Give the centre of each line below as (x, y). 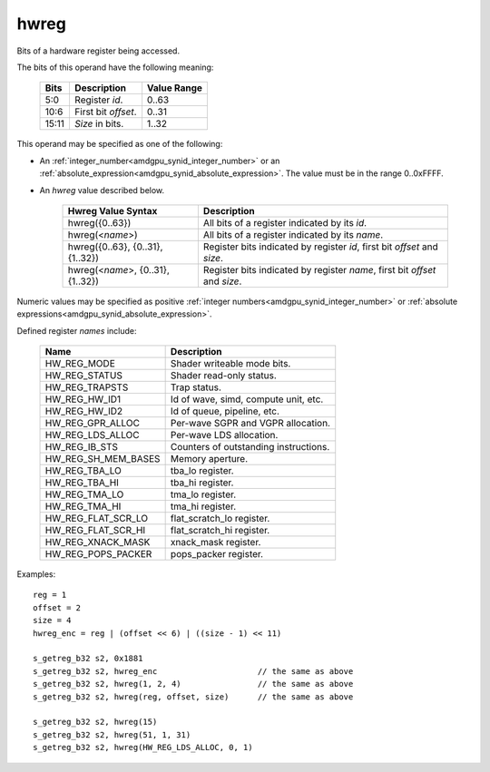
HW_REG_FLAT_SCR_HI (95, 531)
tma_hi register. (203, 506)
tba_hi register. (202, 483)
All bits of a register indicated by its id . (285, 222)
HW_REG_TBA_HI (82, 483)
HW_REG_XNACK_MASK (98, 542)
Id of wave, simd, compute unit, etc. (247, 399)
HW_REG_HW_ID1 (83, 399)
